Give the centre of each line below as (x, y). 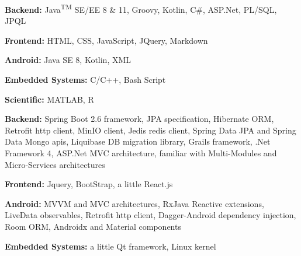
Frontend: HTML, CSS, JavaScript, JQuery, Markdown (106, 40)
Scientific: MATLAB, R (49, 99)
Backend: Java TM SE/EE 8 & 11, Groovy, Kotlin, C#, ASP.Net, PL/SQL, (141, 8)
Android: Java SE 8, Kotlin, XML (68, 60)
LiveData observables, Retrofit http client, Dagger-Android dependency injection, (150, 215)
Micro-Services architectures (55, 164)
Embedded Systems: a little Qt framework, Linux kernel (110, 246)
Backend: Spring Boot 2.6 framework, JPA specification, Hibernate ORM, (139, 119)
